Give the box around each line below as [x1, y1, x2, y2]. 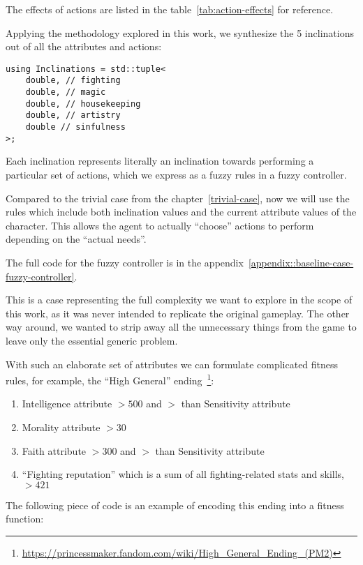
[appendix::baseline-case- [248, 255, 354, 269]
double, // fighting [25, 75, 121, 86]
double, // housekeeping [25, 98, 141, 109]
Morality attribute [22, 419, 101, 434]
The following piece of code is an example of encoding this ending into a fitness [6, 497, 344, 512]
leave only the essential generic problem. [6, 333, 178, 347]
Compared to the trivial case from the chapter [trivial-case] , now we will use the [6, 190, 350, 205]
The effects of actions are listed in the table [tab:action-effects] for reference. [6, 2, 334, 16]
